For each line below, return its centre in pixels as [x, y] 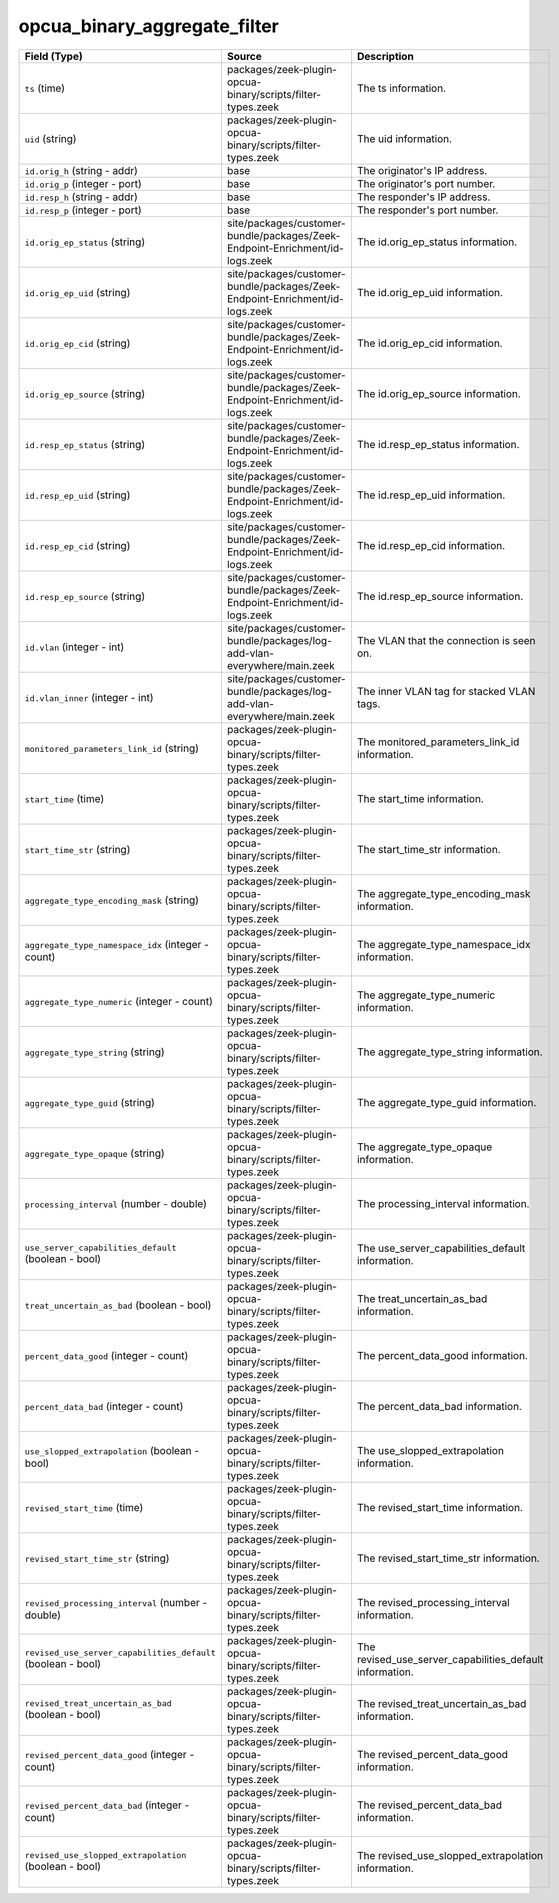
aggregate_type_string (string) [94, 1052]
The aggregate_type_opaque [424, 1147]
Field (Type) [54, 56]
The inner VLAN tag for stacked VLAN [446, 691]
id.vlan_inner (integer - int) [89, 697]
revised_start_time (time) [84, 1507]
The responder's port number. [427, 210]
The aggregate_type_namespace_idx [443, 944]
